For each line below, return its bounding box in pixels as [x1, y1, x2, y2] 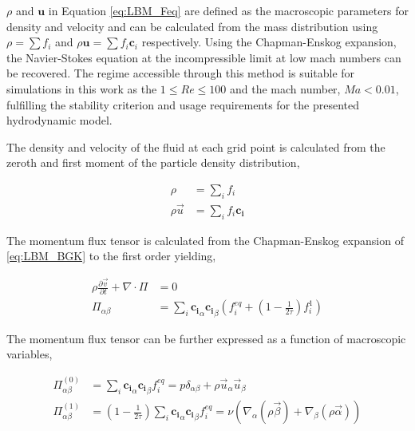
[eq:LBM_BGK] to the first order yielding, [6, 247, 216, 264]
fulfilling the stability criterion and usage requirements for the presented [6, 96, 359, 113]
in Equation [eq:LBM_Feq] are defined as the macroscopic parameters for [48, 2, 409, 18]
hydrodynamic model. [6, 112, 113, 129]
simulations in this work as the [6, 80, 157, 97]
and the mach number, [229, 80, 341, 97]
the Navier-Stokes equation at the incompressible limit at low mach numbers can [6, 49, 401, 65]
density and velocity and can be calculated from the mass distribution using [6, 18, 378, 34]
